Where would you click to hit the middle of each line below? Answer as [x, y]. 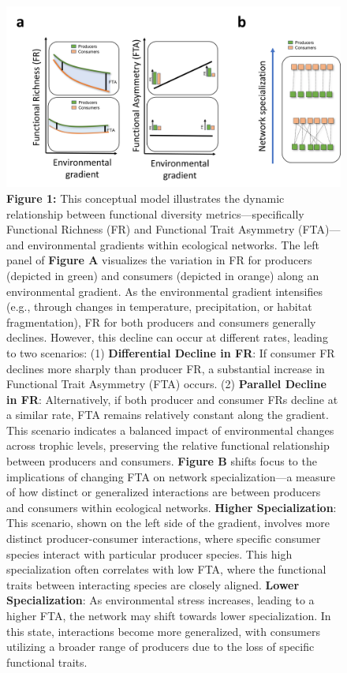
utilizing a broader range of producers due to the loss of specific [160, 647]
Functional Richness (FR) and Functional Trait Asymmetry [151, 229]
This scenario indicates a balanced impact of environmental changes [170, 430]
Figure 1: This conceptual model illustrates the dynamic [146, 198]
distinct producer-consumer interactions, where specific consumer [164, 538]
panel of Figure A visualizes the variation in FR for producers [159, 260]
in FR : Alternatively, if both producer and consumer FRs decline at [172, 399]
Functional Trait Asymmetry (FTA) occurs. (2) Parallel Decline [166, 384]
